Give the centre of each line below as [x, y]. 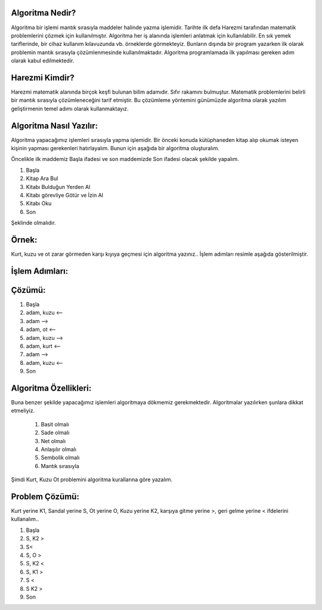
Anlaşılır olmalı [59, 449]
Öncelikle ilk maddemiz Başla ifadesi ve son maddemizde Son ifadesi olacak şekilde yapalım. [125, 159]
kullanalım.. [25, 519]
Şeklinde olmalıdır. [33, 223]
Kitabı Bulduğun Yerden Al [58, 187]
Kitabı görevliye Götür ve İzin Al [65, 195]
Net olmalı [53, 441]
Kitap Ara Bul [42, 178]
